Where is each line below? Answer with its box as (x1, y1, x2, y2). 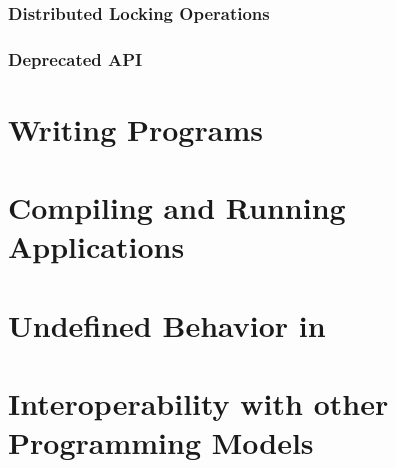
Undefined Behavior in (8, 304, 326, 345)
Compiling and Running (8, 187, 346, 228)
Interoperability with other (8, 383, 389, 424)
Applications (8, 226, 185, 267)
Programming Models (8, 422, 314, 463)
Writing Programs (8, 108, 263, 149)
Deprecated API (8, 46, 143, 71)
